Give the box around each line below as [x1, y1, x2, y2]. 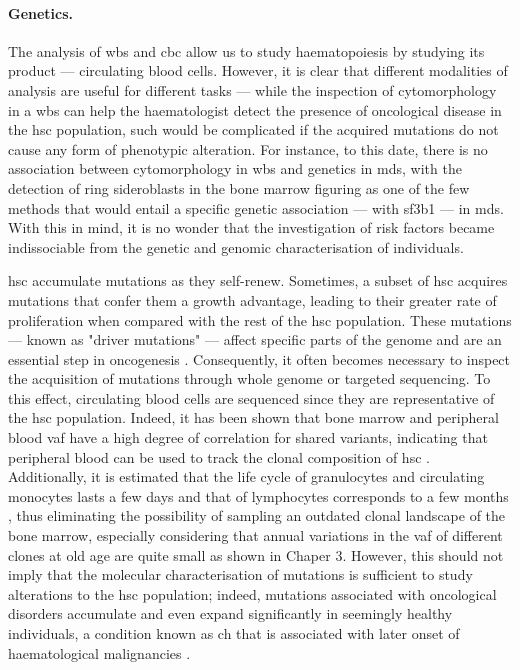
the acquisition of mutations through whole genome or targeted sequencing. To [8, 368, 491, 389]
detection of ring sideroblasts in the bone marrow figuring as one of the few [8, 177, 470, 198]
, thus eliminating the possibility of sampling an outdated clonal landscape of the [8, 505, 506, 526]
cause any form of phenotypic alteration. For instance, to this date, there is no [8, 138, 488, 159]
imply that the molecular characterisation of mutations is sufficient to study [8, 564, 473, 585]
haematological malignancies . [8, 642, 191, 663]
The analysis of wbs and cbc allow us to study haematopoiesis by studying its [8, 40, 485, 61]
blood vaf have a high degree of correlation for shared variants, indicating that [8, 427, 488, 448]
